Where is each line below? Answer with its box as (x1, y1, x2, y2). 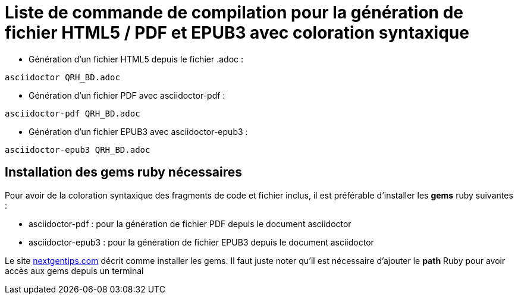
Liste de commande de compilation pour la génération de (5, 2, 463, 23)
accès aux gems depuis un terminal (5, 265, 144, 276)
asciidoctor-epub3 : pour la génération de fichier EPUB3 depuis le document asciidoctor (29, 237, 374, 247)
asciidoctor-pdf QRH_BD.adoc (5, 108, 140, 118)
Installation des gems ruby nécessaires (5, 165, 243, 180)
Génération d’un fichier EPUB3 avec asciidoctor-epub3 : (29, 126, 248, 137)
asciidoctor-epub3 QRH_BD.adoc (5, 144, 150, 155)
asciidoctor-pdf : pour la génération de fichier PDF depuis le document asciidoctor (29, 218, 351, 229)
